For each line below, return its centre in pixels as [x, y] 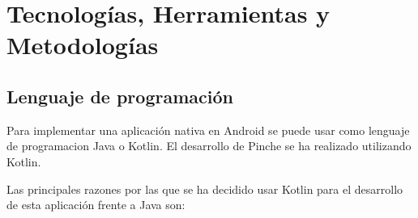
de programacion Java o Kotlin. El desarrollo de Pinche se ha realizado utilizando [209, 146]
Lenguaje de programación [120, 96]
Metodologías [83, 45]
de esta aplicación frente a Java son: [96, 205]
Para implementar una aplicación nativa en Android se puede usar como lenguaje [208, 130]
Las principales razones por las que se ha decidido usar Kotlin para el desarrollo [205, 189]
